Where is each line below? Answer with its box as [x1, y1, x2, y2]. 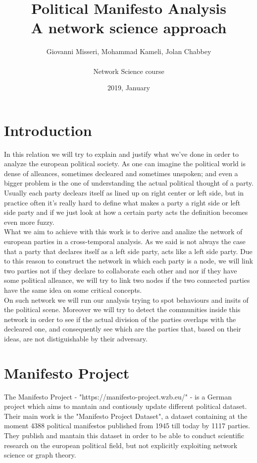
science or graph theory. [4, 450, 76, 460]
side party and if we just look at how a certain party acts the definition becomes [4, 207, 248, 217]
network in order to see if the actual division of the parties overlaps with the [4, 314, 236, 324]
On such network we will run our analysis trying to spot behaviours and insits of [4, 294, 249, 305]
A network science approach [31, 17, 227, 38]
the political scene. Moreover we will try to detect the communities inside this [4, 304, 241, 315]
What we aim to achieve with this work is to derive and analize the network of [4, 226, 243, 237]
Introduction [4, 120, 92, 140]
